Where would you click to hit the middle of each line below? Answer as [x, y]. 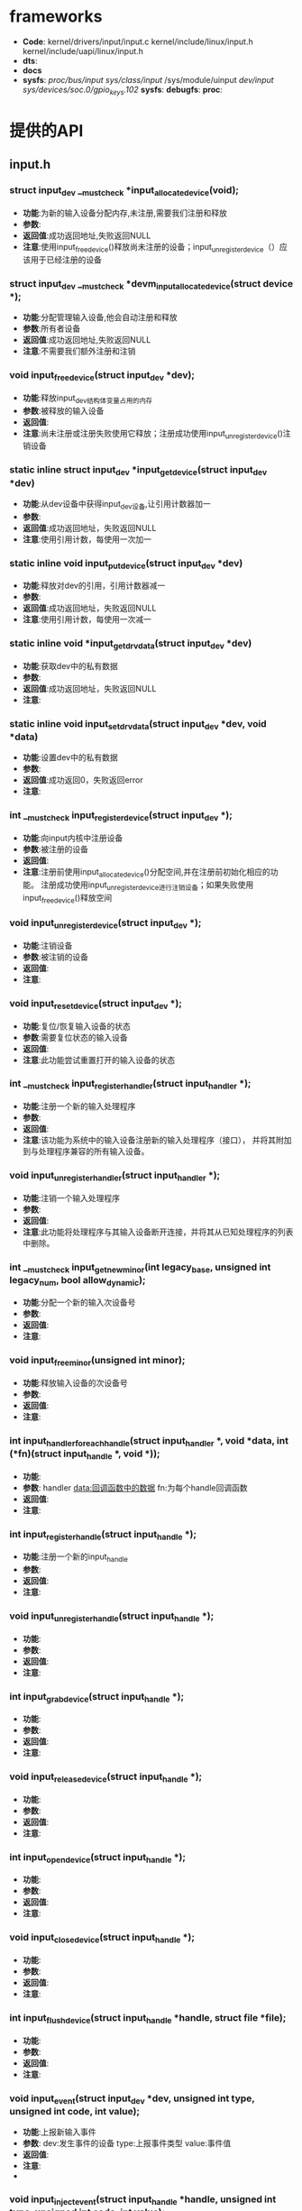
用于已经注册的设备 [66, 260]
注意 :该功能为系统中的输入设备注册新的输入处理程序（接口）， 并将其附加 [157, 1140]
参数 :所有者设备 [51, 329]
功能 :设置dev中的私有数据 [70, 757]
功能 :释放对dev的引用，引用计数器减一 [94, 586]
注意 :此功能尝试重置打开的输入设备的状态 [99, 1060]
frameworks [56, 17]
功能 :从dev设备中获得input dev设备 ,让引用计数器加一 [116, 505]
